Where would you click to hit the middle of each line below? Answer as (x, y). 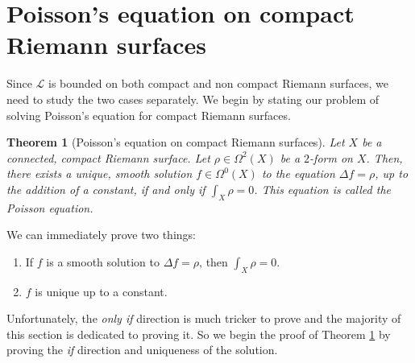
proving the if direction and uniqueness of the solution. (142, 350)
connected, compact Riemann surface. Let (108, 157)
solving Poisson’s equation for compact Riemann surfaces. (149, 115)
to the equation (298, 173)
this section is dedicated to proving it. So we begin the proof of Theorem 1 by (199, 334)
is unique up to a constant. (101, 291)
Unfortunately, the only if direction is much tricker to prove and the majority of (204, 318)
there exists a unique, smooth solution (100, 173)
